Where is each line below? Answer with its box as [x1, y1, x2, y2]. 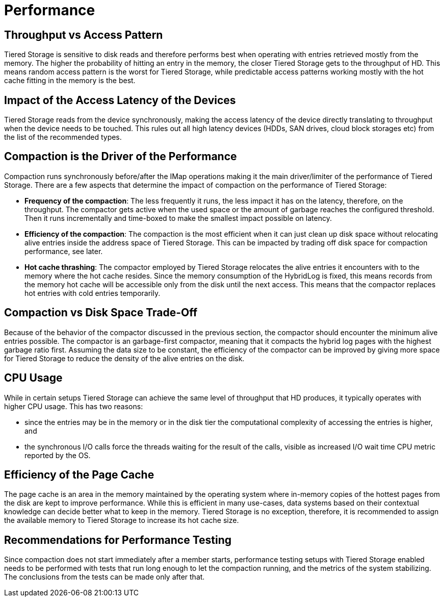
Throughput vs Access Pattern [4, 28, 163, 41]
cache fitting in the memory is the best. [4, 76, 136, 85]
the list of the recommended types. [4, 133, 122, 142]
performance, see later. [24, 246, 103, 256]
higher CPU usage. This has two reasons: [4, 402, 143, 411]
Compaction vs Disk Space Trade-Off [4, 306, 198, 319]
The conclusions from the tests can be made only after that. [4, 572, 205, 582]
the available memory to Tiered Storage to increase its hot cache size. [4, 516, 239, 525]
